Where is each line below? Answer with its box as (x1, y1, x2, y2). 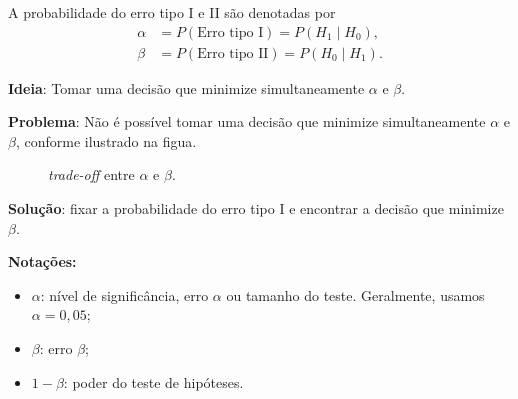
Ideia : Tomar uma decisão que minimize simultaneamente (8, 77, 365, 98)
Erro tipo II (197, 46, 269, 61)
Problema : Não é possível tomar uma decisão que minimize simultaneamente (8, 111, 486, 132)
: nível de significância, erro (40, 284, 209, 305)
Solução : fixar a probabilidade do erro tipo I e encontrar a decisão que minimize (8, 198, 504, 219)
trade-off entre (48, 164, 135, 185)
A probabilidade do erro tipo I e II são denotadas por (8, 2, 336, 22)
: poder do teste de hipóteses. (63, 371, 244, 392)
